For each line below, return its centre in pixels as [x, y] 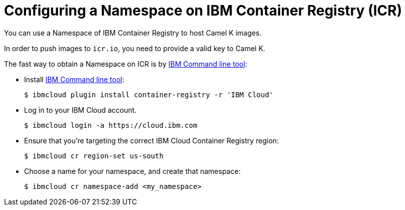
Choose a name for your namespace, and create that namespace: [132, 171]
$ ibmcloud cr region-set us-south [94, 156]
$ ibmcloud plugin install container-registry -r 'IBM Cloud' [149, 94]
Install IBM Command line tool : [74, 79]
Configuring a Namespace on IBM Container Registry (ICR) [203, 11]
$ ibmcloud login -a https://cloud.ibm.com [111, 125]
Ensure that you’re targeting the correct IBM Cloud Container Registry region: [152, 140]
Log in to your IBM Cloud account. [80, 110]
